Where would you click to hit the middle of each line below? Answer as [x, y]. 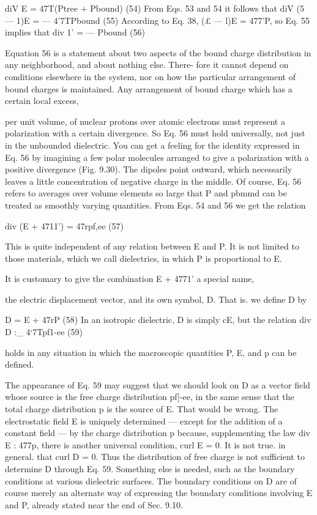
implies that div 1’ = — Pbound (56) [75, 32]
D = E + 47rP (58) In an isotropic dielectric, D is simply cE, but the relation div [158, 320]
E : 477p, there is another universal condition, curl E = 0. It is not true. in [145, 444]
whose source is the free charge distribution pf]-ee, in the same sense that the [150, 397]
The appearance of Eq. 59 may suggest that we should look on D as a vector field [158, 384]
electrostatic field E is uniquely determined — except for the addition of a [144, 421]
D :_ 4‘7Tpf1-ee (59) [44, 332]
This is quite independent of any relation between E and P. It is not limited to [152, 246]
